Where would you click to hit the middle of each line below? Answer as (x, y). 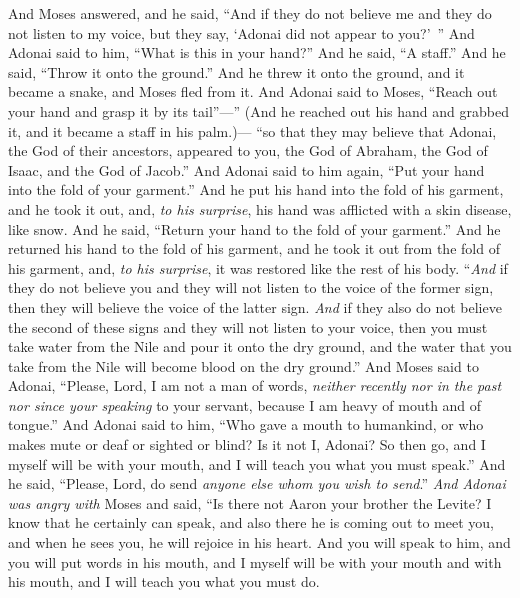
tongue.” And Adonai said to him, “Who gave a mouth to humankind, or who (246, 424)
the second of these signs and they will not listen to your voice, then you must (248, 326)
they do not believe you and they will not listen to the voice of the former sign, (251, 287)
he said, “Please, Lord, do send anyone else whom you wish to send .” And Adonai (257, 483)
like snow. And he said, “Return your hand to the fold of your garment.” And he (254, 228)
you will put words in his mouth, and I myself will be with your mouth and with (255, 561)
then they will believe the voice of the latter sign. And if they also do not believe (255, 306)
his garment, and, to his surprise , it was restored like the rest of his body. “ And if (258, 267)
